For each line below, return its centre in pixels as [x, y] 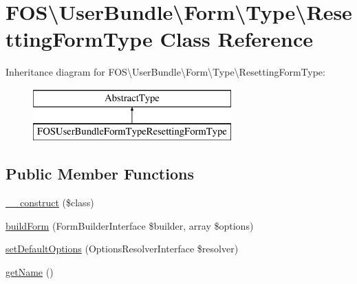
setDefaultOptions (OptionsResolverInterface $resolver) [122, 249]
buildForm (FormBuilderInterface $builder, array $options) [130, 225]
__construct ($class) [50, 203]
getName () [30, 272]
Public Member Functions [100, 174]
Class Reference [236, 39]
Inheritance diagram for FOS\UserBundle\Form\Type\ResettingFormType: [165, 72]
